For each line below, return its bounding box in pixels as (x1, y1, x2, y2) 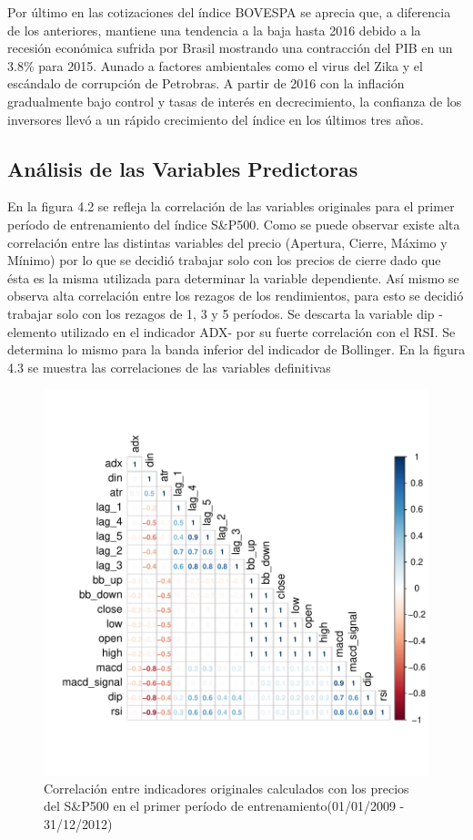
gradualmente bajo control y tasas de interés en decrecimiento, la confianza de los (7, 91, 462, 110)
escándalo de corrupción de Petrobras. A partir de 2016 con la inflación (7, 74, 405, 93)
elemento (7, 322, 57, 341)
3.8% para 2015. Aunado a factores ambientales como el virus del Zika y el (7, 56, 423, 75)
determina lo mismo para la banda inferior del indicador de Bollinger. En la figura (7, 340, 466, 359)
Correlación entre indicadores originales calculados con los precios (44, 778, 409, 797)
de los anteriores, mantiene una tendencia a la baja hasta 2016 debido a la (7, 20, 421, 39)
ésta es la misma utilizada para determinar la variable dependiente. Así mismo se (7, 268, 459, 287)
